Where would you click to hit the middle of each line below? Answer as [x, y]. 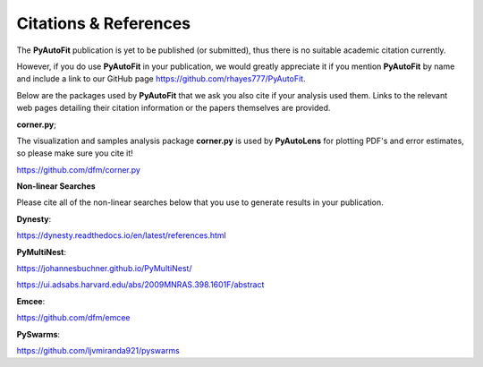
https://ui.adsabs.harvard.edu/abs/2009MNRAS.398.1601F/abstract [140, 285]
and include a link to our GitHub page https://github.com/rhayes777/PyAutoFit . [161, 79]
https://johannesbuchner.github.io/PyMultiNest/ [104, 269]
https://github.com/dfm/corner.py [78, 169]
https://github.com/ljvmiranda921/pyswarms [98, 350]
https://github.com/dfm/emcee [73, 318]
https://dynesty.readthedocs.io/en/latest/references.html [122, 235]
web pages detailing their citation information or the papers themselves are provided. [174, 108]
